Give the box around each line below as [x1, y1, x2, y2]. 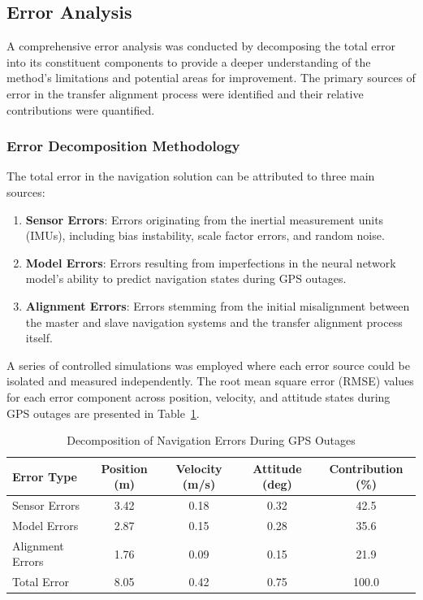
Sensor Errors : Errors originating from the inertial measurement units [25, 211, 384, 228]
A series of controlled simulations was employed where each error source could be [6, 356, 410, 373]
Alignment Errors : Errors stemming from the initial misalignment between [25, 297, 410, 314]
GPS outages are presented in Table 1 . [6, 404, 200, 421]
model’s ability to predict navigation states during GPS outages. [25, 270, 347, 287]
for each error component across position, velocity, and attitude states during [6, 388, 391, 405]
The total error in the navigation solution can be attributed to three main [6, 167, 375, 185]
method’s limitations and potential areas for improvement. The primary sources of [6, 69, 416, 86]
